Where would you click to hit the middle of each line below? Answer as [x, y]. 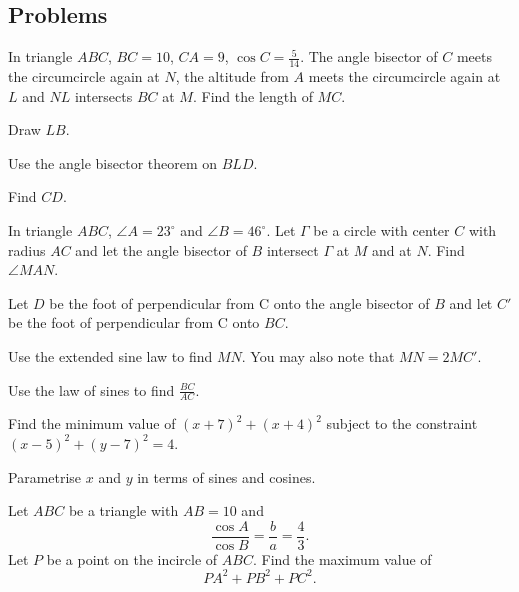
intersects [103, 95]
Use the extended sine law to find [110, 355]
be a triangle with [123, 510]
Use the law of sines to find [91, 389]
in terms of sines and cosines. [226, 476]
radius [27, 249]
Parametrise [45, 476]
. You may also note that [318, 355]
